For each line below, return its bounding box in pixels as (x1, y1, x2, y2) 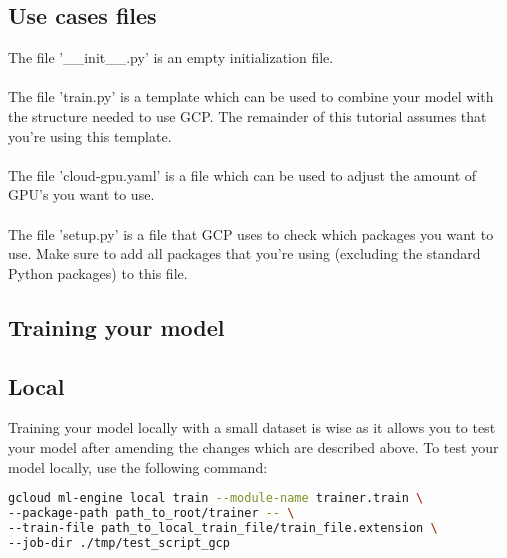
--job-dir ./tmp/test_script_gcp (8, 535, 230, 550)
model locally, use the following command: (8, 456, 268, 477)
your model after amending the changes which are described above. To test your (8, 436, 499, 457)
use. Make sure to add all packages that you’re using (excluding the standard (8, 243, 481, 264)
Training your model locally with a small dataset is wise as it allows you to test (8, 417, 496, 438)
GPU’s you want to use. (8, 184, 155, 205)
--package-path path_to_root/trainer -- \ (8, 505, 295, 520)
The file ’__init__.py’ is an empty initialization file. (8, 47, 334, 68)
